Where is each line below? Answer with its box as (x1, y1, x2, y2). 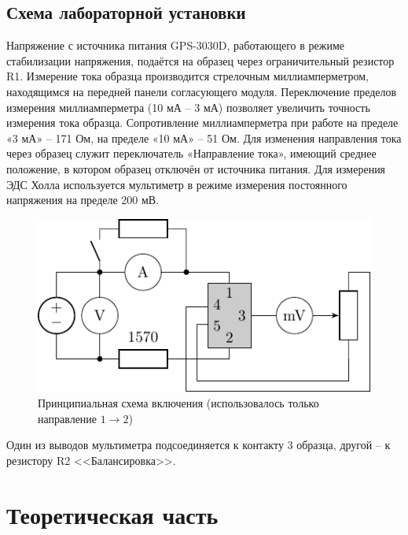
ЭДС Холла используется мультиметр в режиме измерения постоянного (6, 176, 347, 192)
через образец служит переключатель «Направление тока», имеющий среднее (6, 145, 377, 162)
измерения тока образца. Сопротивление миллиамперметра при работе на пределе (6, 114, 399, 131)
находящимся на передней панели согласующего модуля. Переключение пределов (6, 83, 397, 99)
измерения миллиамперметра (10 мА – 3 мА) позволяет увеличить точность (6, 98, 370, 115)
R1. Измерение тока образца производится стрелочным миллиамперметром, (6, 68, 369, 84)
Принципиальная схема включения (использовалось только (38, 395, 319, 411)
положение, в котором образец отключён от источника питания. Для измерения (6, 160, 386, 176)
